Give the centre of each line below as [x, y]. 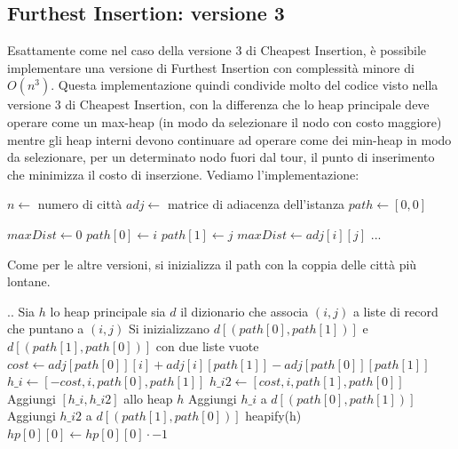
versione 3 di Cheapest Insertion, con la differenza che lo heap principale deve [218, 104]
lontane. [29, 281]
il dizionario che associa [245, 311]
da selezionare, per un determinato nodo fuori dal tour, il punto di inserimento [221, 157]
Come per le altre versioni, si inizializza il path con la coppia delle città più [212, 264]
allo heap [148, 398]
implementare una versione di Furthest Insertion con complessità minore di [211, 67]
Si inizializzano [169, 329]
